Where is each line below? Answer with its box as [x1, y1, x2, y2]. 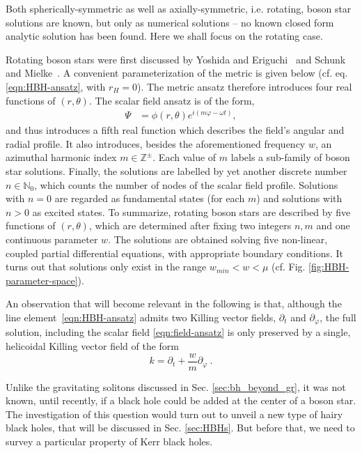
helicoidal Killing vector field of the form [6, 339, 179, 353]
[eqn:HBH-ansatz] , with [6, 79, 106, 93]
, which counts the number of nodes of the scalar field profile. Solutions [34, 177, 338, 192]
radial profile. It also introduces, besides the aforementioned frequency [6, 136, 306, 151]
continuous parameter [6, 232, 98, 247]
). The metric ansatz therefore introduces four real [136, 79, 352, 93]
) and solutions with [256, 191, 343, 206]
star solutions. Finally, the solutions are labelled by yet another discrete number [6, 164, 347, 178]
